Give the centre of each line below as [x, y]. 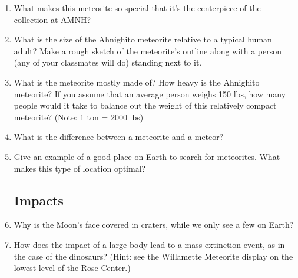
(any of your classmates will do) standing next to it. [108, 62]
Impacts [39, 200]
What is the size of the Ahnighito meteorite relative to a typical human [143, 39]
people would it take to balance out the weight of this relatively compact [145, 105]
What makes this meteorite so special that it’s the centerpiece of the [137, 8]
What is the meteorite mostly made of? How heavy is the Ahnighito [137, 82]
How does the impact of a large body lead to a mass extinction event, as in [149, 244]
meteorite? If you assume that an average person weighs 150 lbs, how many [150, 94]
